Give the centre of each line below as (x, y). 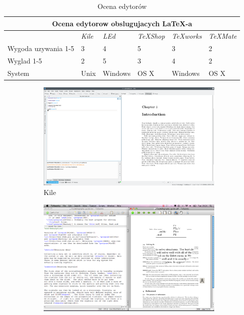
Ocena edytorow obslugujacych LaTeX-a (122, 23)
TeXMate (223, 36)
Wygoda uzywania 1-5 (41, 48)
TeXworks (187, 36)
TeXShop (151, 36)
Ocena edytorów (122, 6)
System (19, 73)
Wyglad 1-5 (25, 61)
